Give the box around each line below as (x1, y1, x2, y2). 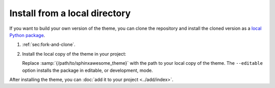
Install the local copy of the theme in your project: (22, 51, 127, 57)
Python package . (9, 32, 45, 38)
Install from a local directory (9, 8, 131, 19)
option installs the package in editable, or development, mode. (22, 67, 153, 73)
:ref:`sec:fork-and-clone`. (22, 41, 76, 48)
